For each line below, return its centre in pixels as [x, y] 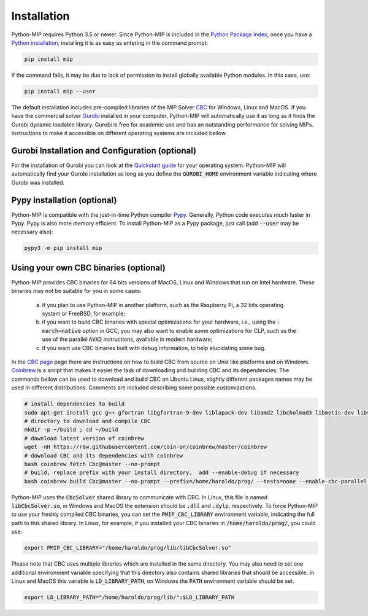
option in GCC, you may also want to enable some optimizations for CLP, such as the [190, 330]
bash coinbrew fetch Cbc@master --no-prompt [92, 464]
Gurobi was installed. [38, 182]
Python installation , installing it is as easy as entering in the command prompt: [110, 42]
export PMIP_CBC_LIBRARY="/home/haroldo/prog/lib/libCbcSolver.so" [128, 548]
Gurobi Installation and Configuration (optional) [104, 150]
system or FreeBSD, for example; [84, 314]
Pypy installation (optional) [64, 200]
